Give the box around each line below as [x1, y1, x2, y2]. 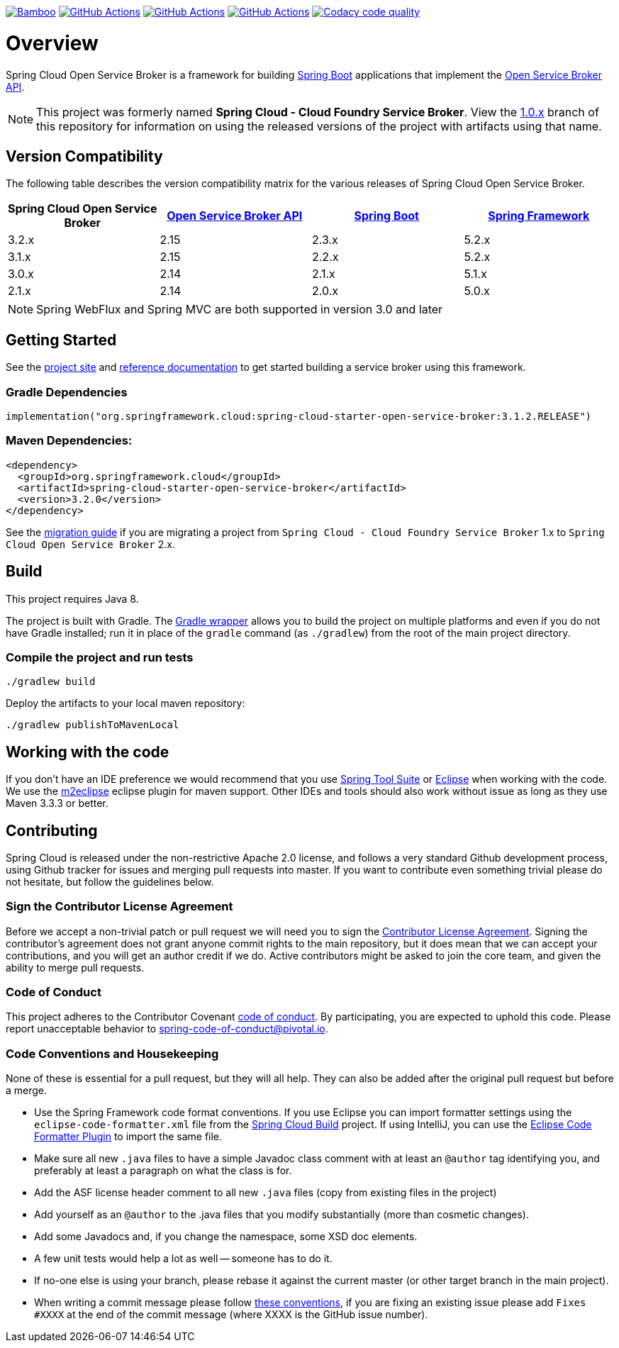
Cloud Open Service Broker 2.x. [6, 537, 175, 550]
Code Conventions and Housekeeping [6, 1046, 219, 1061]
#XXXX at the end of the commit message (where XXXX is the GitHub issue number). [34, 1308, 428, 1321]
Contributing [6, 821, 98, 840]
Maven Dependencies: [6, 433, 133, 448]
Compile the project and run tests [6, 650, 194, 664]
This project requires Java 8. [6, 592, 139, 605]
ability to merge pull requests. [6, 961, 145, 974]
